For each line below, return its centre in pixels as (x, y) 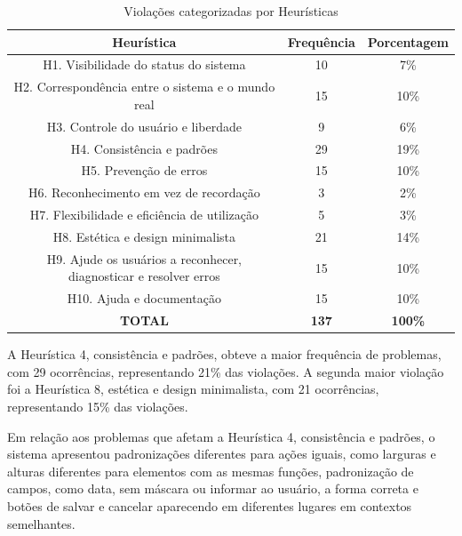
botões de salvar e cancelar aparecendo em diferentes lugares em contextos (210, 505)
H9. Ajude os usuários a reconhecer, (144, 258)
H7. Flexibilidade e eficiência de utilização (144, 215)
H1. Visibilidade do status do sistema (144, 64)
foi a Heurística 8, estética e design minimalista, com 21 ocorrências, (193, 389)
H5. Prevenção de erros (144, 170)
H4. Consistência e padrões (144, 148)
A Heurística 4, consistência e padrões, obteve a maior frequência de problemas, (224, 354)
